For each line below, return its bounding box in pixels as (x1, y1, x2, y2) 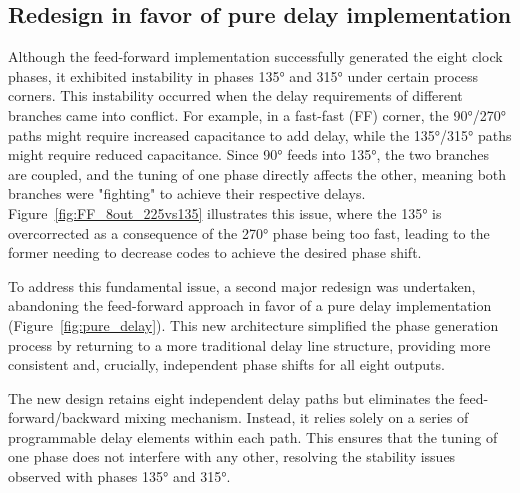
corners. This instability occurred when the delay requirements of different (8, 85, 463, 106)
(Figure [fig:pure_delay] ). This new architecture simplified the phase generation (8, 314, 499, 335)
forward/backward (8, 407, 120, 428)
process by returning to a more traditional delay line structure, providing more (8, 334, 491, 355)
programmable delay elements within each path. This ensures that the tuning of (8, 426, 498, 447)
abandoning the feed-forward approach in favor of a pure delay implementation (8, 295, 492, 316)
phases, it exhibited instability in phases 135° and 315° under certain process (8, 65, 479, 86)
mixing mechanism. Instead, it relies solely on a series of (124, 407, 469, 428)
